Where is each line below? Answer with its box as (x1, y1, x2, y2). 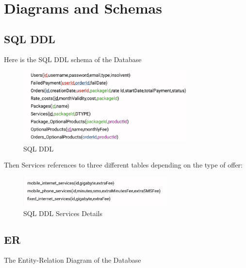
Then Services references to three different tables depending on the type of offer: (4, 160, 243, 170)
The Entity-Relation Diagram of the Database (4, 254, 141, 265)
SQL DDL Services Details (23, 208, 102, 218)
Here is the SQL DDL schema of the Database (4, 54, 142, 64)
